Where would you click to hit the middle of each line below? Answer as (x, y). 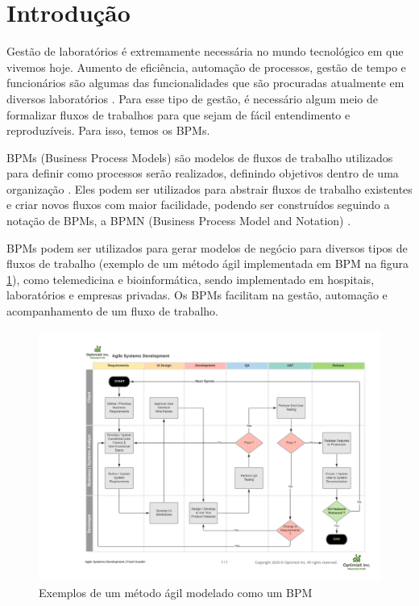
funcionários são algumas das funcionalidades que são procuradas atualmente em (205, 83)
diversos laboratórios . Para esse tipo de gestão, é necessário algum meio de (192, 98)
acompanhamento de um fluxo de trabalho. (112, 311)
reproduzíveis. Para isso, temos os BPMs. (108, 130)
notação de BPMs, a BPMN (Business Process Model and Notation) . (179, 221)
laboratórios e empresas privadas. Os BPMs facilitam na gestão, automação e (197, 295)
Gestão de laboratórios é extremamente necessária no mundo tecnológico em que (205, 51)
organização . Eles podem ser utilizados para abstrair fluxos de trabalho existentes (209, 188)
